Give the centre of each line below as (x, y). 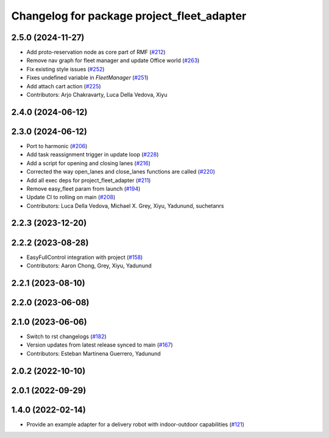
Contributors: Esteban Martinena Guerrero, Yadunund (94, 353)
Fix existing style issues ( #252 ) (65, 69)
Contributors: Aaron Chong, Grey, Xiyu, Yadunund (89, 266)
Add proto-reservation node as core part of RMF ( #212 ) (96, 52)
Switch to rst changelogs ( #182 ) (66, 336)
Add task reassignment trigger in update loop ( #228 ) (93, 155)
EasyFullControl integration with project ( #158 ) (85, 257)
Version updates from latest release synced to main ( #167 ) (100, 345)
